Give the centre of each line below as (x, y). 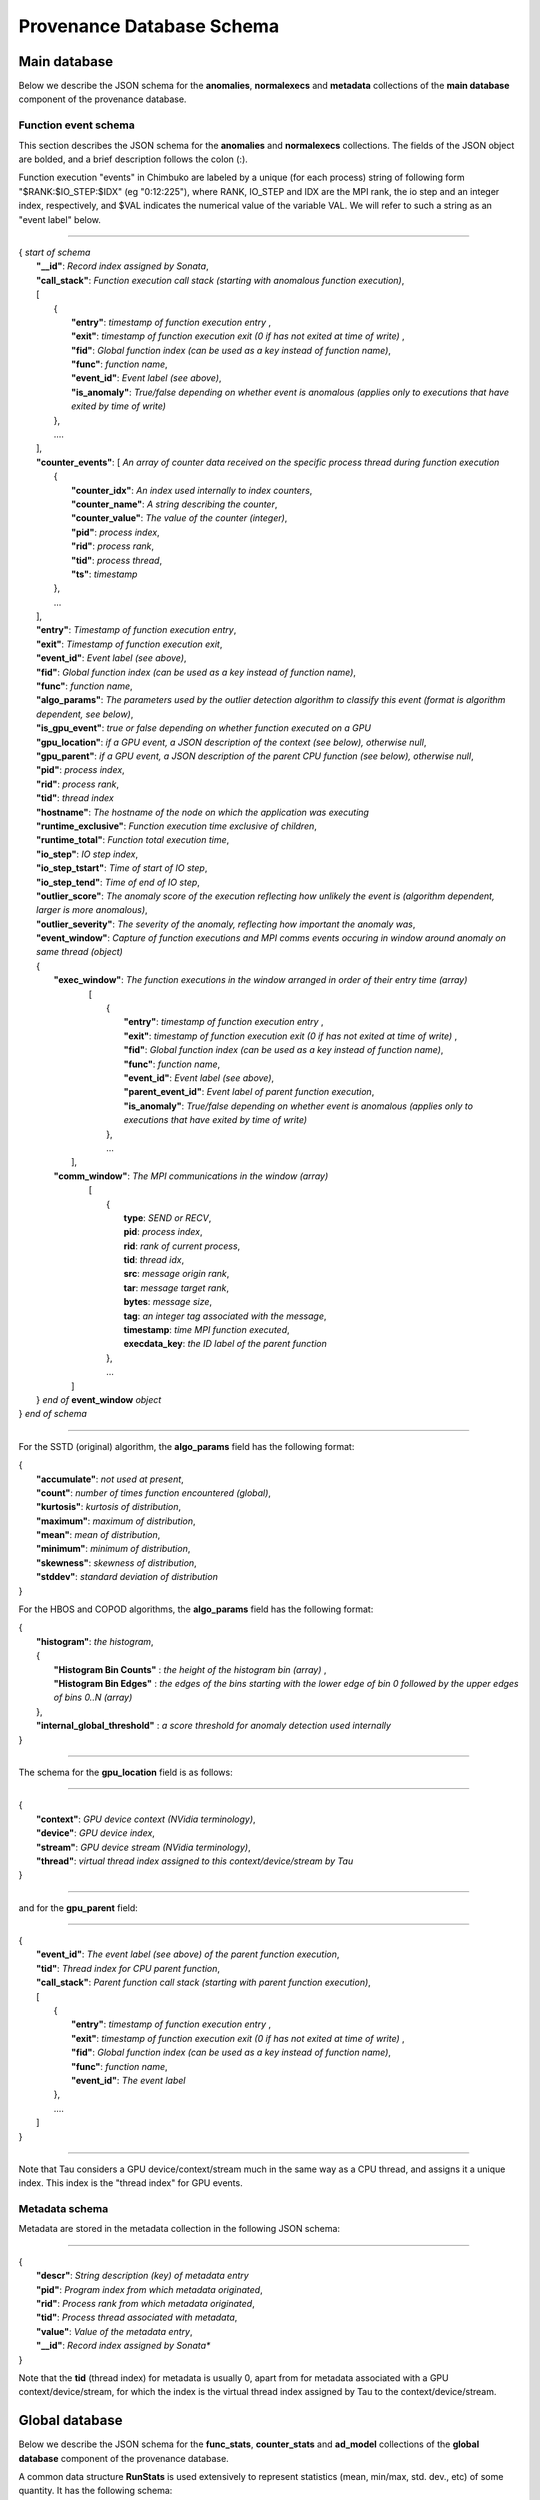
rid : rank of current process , (182, 1246)
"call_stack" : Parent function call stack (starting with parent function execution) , (204, 1982)
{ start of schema (54, 252)
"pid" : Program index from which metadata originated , (150, 2289)
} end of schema (52, 1414)
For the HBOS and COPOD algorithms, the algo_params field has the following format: (196, 1609)
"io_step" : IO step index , (87, 854)
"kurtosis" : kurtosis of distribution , (109, 1507)
